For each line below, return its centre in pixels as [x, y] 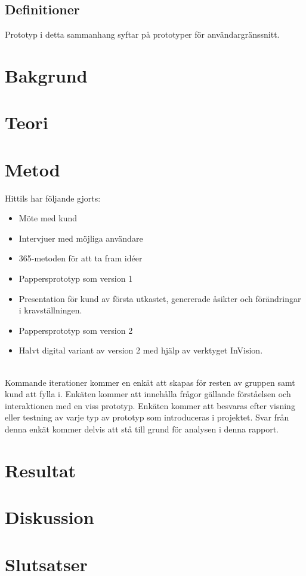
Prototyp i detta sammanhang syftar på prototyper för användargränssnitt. [142, 34]
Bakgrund [46, 75]
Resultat [41, 470]
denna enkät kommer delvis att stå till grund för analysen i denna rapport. [142, 429]
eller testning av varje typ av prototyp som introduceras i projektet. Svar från [147, 417]
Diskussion [50, 517]
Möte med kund [48, 218]
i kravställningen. [50, 310]
